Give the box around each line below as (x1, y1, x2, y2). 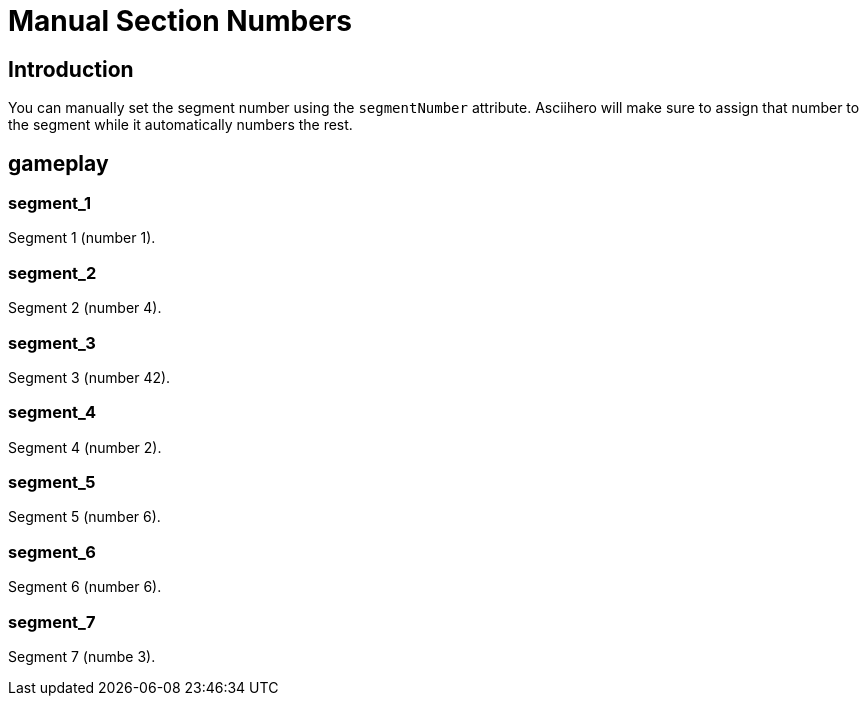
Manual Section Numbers (8, 4, 352, 38)
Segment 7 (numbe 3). (8, 647, 156, 665)
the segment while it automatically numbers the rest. (8, 116, 353, 134)
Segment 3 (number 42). (8, 368, 171, 386)
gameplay (8, 150, 109, 176)
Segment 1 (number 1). (8, 229, 156, 247)
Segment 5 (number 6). (8, 508, 161, 526)
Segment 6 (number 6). (8, 578, 162, 596)
